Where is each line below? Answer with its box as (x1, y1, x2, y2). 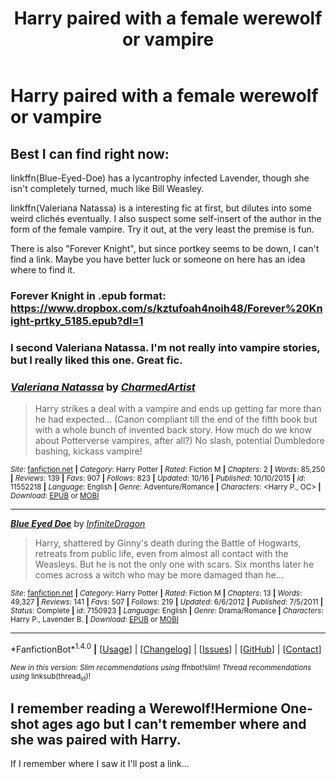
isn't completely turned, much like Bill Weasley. (10, 183, 205, 194)
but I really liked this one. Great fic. (10, 353, 183, 367)
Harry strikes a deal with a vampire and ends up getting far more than (34, 403, 322, 415)
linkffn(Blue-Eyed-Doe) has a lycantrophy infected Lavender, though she (10, 172, 310, 184)
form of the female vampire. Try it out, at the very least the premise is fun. (10, 223, 315, 235)
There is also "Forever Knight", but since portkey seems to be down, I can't (10, 243, 320, 254)
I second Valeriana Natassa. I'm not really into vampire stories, (10, 340, 321, 354)
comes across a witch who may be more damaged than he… (34, 569, 284, 581)
